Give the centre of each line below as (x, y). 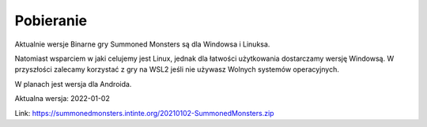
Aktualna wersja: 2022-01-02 (62, 99)
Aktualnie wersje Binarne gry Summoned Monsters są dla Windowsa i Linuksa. (142, 44)
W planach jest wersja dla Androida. (73, 84)
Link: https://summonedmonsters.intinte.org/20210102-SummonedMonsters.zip (144, 113)
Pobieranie (51, 21)
